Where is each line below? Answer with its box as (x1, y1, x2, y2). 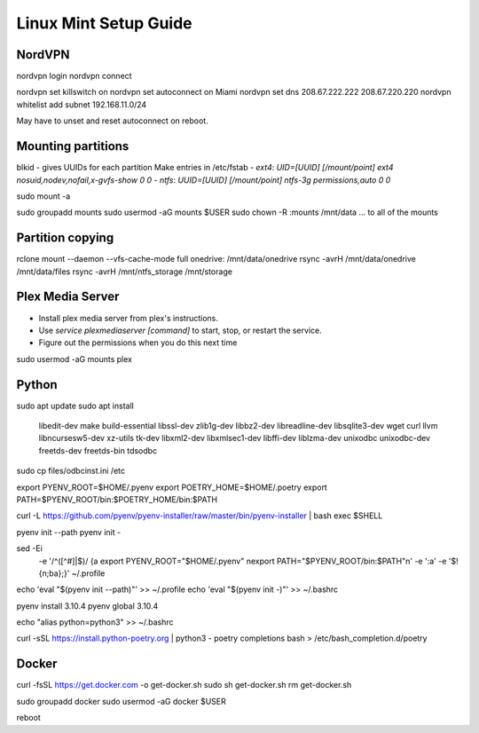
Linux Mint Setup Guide (16, 13, 192, 33)
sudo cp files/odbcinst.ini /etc (16, 466, 126, 477)
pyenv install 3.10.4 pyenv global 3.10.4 (16, 600, 159, 611)
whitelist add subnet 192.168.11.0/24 (16, 99, 147, 110)
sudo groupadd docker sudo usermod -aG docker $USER (16, 696, 226, 706)
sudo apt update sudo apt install (16, 400, 135, 411)
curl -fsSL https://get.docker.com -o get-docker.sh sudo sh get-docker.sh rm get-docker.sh (16, 680, 352, 690)
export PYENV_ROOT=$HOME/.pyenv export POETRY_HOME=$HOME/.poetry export (16, 482, 327, 493)
